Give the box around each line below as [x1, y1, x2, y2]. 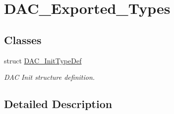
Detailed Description [4, 96, 113, 112]
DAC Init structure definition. [4, 72, 95, 82]
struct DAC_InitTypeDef [4, 55, 82, 65]
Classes [4, 32, 42, 47]
